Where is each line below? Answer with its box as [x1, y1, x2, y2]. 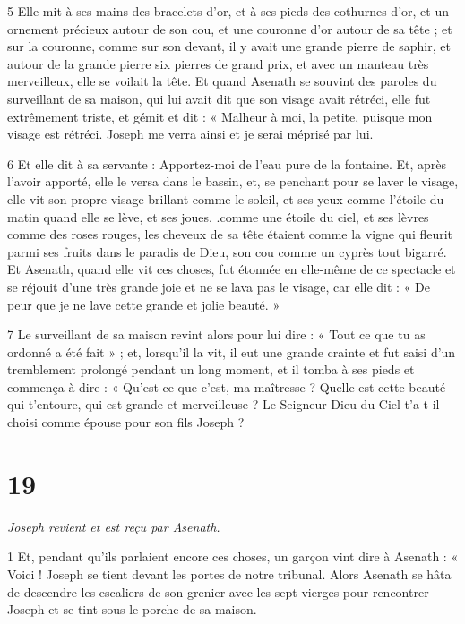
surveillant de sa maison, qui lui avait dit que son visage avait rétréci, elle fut [7, 89, 431, 107]
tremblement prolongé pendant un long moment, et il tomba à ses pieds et [7, 360, 415, 379]
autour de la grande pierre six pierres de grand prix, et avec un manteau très [7, 54, 429, 73]
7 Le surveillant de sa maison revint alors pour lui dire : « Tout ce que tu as [7, 325, 426, 344]
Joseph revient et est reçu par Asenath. [7, 517, 220, 535]
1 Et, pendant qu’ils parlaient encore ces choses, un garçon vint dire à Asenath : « [7, 547, 459, 566]
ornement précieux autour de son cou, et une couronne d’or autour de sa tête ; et [7, 19, 452, 38]
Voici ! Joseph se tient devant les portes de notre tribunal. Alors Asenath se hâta [7, 564, 452, 583]
